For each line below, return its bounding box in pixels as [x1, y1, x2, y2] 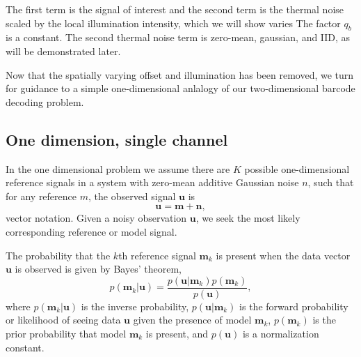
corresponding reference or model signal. [6, 224, 177, 238]
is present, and [145, 326, 209, 340]
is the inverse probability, [81, 298, 189, 313]
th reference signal [118, 248, 196, 262]
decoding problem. [6, 94, 84, 109]
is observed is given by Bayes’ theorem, [15, 261, 182, 276]
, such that [307, 175, 354, 190]
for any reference [6, 188, 77, 203]
